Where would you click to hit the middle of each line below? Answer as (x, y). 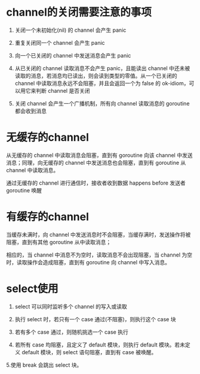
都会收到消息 (30, 111)
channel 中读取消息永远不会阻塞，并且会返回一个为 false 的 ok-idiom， (102, 83)
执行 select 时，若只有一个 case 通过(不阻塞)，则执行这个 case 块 (95, 319)
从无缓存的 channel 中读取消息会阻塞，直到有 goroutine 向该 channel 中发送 (99, 155)
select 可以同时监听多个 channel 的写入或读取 (71, 306)
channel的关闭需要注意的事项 (79, 12)
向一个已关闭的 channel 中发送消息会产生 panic (73, 55)
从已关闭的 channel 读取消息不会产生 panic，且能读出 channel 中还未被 (102, 68)
